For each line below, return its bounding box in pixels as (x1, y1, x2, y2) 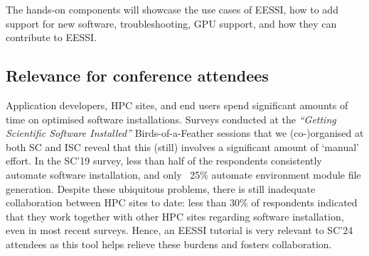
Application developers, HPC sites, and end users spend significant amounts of (6, 97, 348, 112)
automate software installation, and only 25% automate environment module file (6, 167, 361, 182)
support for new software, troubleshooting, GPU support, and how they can (6, 16, 337, 30)
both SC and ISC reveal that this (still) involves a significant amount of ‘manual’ (6, 139, 359, 154)
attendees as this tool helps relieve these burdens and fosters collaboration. (6, 236, 332, 251)
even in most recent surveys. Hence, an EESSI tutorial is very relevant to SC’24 (6, 223, 353, 238)
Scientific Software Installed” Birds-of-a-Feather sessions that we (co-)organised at (6, 126, 364, 140)
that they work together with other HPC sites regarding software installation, (6, 208, 344, 223)
